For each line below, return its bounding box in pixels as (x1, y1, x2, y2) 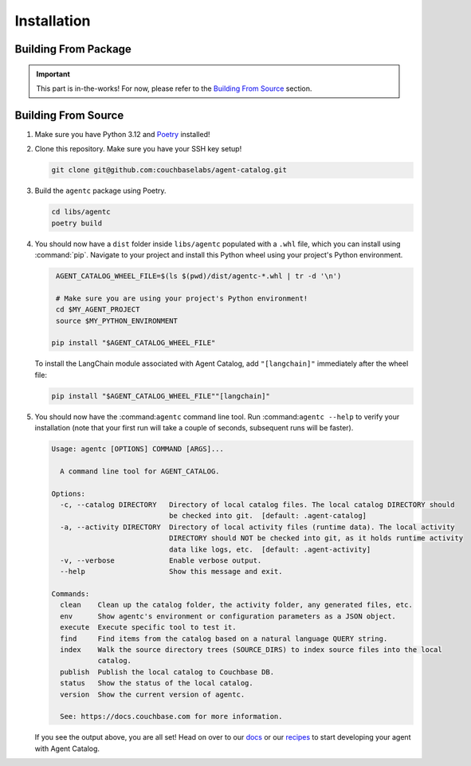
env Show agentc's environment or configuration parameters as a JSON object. (60, 611, 396, 621)
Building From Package (14, 42, 131, 56)
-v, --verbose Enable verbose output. (60, 556, 262, 565)
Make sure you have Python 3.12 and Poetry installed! (34, 129, 210, 139)
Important (36, 69, 71, 79)
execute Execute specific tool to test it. (60, 623, 237, 632)
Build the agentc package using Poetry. (34, 186, 167, 195)
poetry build (51, 218, 103, 227)
